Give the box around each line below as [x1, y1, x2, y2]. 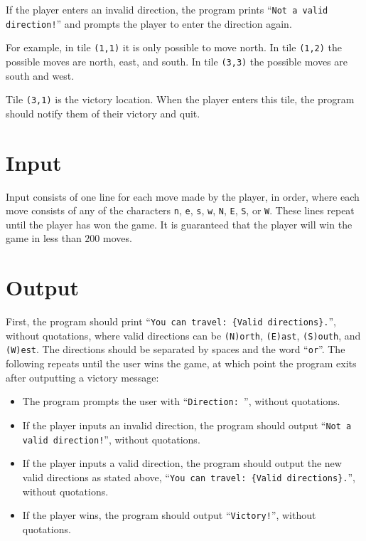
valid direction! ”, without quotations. [22, 431, 200, 446]
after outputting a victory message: [6, 369, 159, 384]
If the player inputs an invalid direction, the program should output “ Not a [22, 417, 352, 432]
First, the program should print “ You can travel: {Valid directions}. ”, [6, 314, 336, 329]
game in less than [6, 231, 82, 246]
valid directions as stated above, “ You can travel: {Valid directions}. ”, [22, 469, 356, 484]
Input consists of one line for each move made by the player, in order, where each [6, 189, 360, 204]
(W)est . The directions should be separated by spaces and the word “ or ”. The [6, 342, 345, 357]
